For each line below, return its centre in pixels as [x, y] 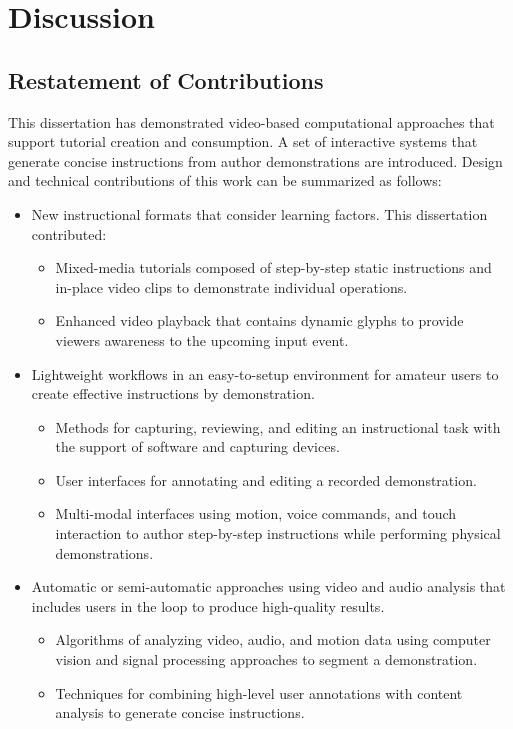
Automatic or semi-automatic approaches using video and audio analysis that [268, 586]
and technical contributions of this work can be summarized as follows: [225, 180]
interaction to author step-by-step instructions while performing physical [278, 533]
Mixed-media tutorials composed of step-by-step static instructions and [273, 267]
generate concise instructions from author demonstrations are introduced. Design [255, 160]
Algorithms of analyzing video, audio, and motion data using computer [273, 639]
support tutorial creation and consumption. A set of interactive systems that [243, 141]
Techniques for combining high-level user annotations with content [259, 692]
